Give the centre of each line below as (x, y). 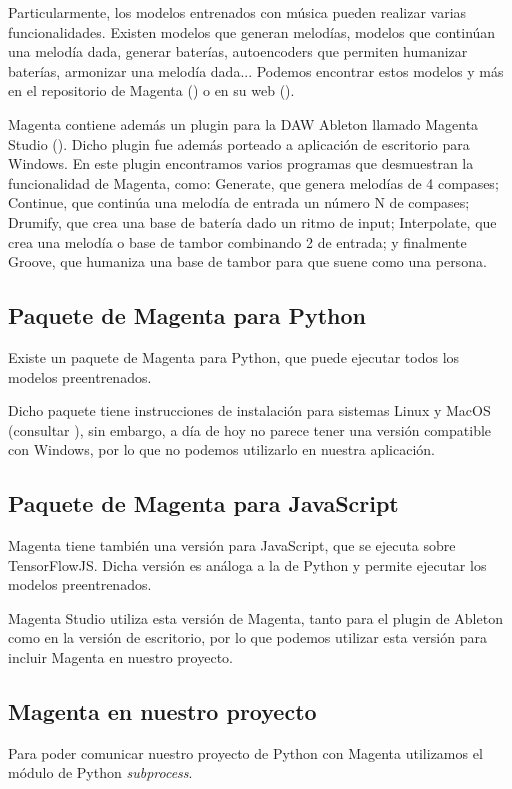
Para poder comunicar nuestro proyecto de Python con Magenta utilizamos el (245, 752)
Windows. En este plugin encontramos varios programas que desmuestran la (241, 163)
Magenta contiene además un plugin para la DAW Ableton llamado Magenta (243, 123)
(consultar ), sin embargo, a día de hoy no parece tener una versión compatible (250, 429)
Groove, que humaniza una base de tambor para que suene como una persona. (247, 261)
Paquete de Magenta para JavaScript (203, 503)
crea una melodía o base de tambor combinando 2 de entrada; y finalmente (237, 241)
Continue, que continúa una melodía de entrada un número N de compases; (239, 202)
